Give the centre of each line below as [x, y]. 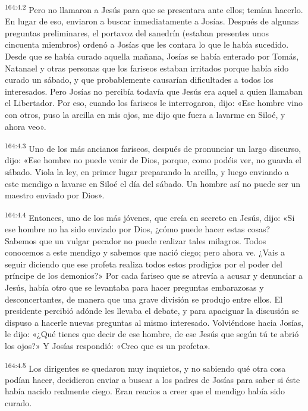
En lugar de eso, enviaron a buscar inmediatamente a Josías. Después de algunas [152, 21]
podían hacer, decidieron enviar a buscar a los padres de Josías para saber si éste [153, 379]
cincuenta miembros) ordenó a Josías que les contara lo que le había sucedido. [147, 44]
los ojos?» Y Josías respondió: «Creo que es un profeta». [108, 345]
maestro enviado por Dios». [55, 195]
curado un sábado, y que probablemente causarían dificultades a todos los [139, 80]
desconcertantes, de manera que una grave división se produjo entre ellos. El [144, 299]
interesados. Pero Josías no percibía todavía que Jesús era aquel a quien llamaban [154, 91]
